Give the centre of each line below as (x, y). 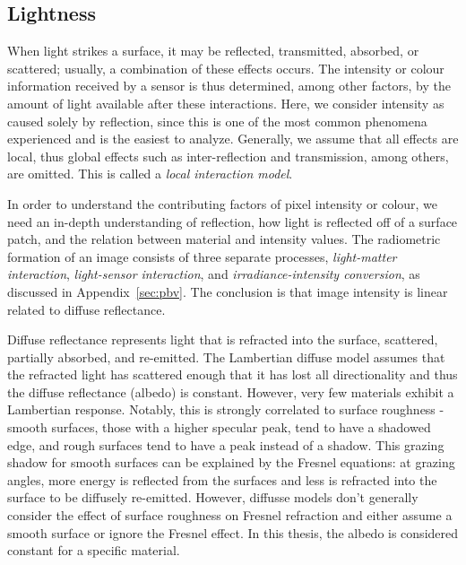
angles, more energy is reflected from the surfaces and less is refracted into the (222, 479)
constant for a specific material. (94, 550)
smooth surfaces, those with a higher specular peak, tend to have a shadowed (219, 427)
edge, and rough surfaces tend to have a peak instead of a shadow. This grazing (226, 444)
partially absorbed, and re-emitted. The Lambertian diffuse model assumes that (226, 356)
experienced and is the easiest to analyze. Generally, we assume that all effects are (233, 139)
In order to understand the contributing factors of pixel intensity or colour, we (223, 203)
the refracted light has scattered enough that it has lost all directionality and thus (233, 374)
